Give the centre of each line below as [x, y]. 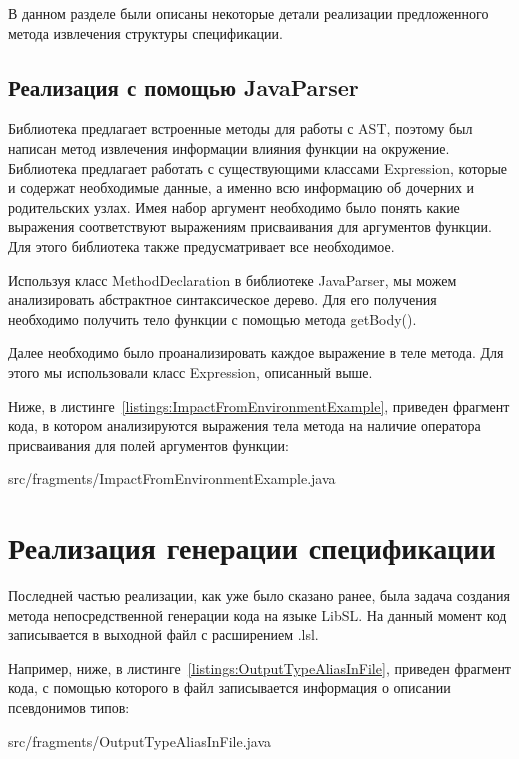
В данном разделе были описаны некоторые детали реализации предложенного [248, 13]
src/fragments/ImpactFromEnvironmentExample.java [172, 478]
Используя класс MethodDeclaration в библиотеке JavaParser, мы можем [232, 279]
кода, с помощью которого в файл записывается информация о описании [229, 687]
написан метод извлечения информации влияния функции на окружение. [229, 147]
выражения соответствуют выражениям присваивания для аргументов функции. [250, 226]
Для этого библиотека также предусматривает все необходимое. [201, 245]
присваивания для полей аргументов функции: [148, 444]
